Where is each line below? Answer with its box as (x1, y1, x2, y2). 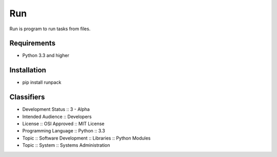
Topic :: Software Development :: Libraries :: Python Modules (22, 135, 151, 141)
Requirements (9, 39, 56, 48)
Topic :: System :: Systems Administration (22, 142, 110, 148)
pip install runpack (22, 80, 62, 86)
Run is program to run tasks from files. (9, 26, 91, 32)
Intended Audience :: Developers (22, 113, 92, 120)
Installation (9, 66, 46, 74)
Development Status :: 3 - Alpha (22, 106, 90, 112)
